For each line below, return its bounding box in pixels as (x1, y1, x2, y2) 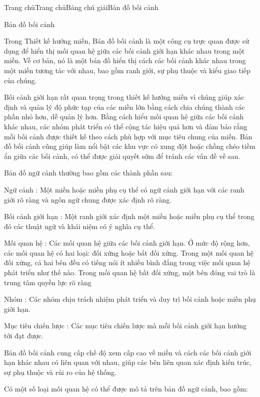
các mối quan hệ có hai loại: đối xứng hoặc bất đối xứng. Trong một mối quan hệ (4, 247, 253, 258)
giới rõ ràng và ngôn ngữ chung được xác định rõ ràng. (4, 194, 172, 205)
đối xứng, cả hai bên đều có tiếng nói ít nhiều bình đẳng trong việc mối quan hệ (4, 257, 250, 268)
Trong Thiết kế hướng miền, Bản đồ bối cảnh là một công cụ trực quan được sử (4, 36, 249, 46)
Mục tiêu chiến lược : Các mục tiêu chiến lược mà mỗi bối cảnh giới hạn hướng (4, 320, 246, 331)
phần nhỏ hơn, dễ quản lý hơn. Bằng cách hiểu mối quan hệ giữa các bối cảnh (4, 111, 244, 122)
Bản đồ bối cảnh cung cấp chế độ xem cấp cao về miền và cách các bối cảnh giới (4, 347, 251, 357)
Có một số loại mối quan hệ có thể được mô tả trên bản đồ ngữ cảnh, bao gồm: (4, 383, 248, 394)
